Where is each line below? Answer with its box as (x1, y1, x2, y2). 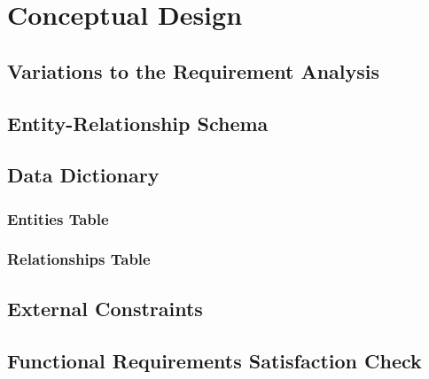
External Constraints (7, 294, 203, 321)
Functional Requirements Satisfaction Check (7, 346, 422, 374)
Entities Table (7, 207, 109, 229)
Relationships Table (7, 248, 151, 270)
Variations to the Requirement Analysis (7, 57, 379, 84)
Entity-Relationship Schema (7, 109, 269, 136)
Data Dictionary (7, 161, 160, 189)
